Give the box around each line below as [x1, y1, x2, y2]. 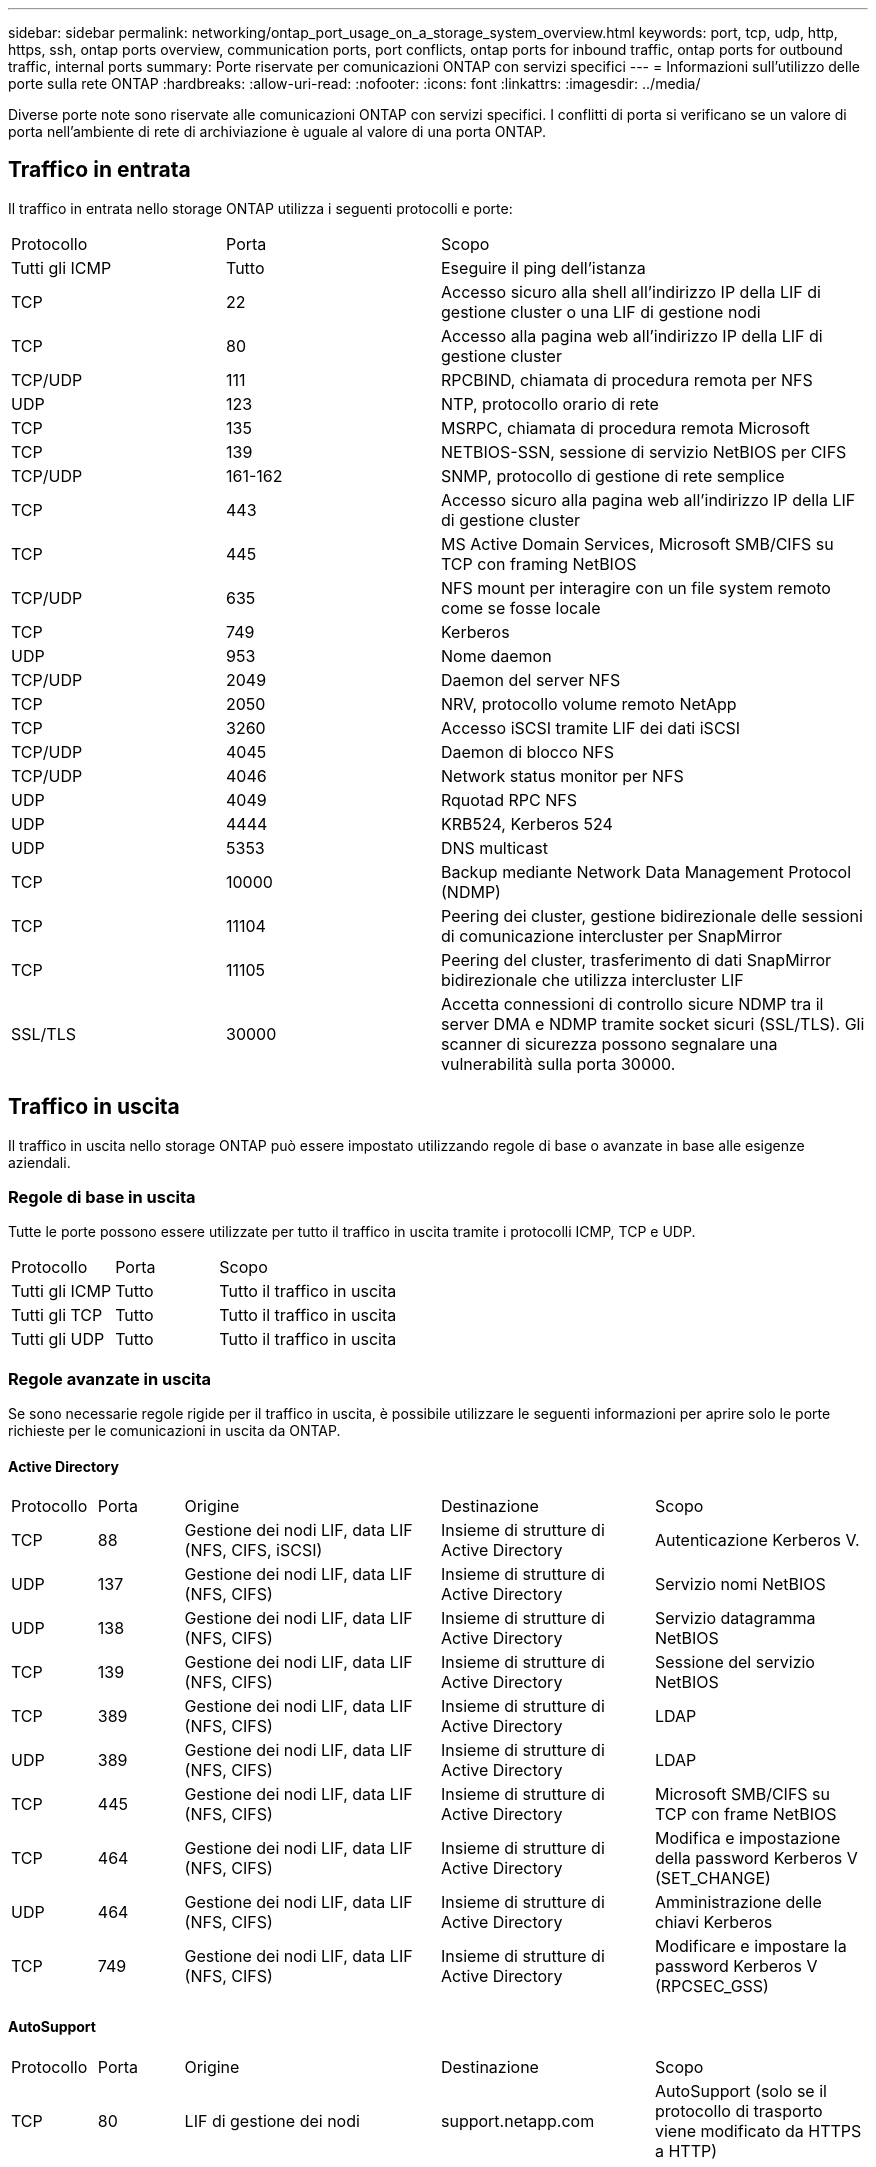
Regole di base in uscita [8, 1187, 196, 1208]
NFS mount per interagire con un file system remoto [441, 577, 831, 598]
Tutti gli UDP [11, 1329, 105, 1350]
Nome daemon [441, 645, 552, 666]
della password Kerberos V [654, 1848, 858, 1869]
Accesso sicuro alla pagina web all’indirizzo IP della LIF [441, 489, 856, 510]
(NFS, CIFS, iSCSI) [184, 1540, 323, 1561]
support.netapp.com [440, 2110, 595, 2131]
